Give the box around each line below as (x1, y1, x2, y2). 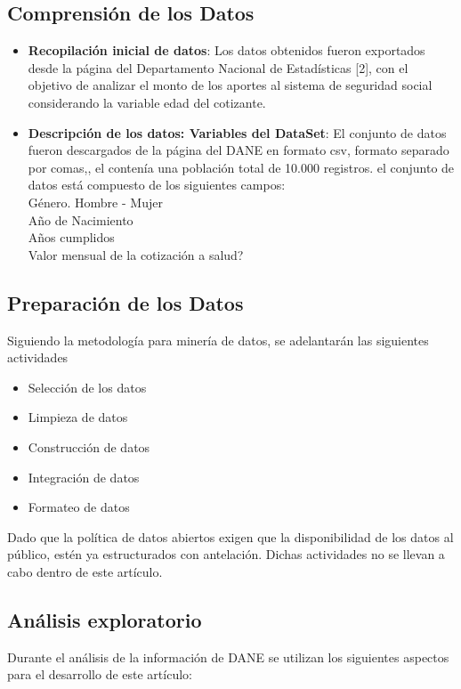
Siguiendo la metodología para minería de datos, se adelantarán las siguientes (7, 330, 429, 349)
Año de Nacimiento (28, 210, 133, 229)
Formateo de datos (28, 498, 130, 516)
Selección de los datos (28, 377, 147, 396)
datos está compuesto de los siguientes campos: (28, 175, 286, 194)
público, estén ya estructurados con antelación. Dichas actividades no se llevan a (7, 545, 445, 563)
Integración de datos (28, 467, 140, 486)
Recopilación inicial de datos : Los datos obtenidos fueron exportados (28, 41, 425, 60)
